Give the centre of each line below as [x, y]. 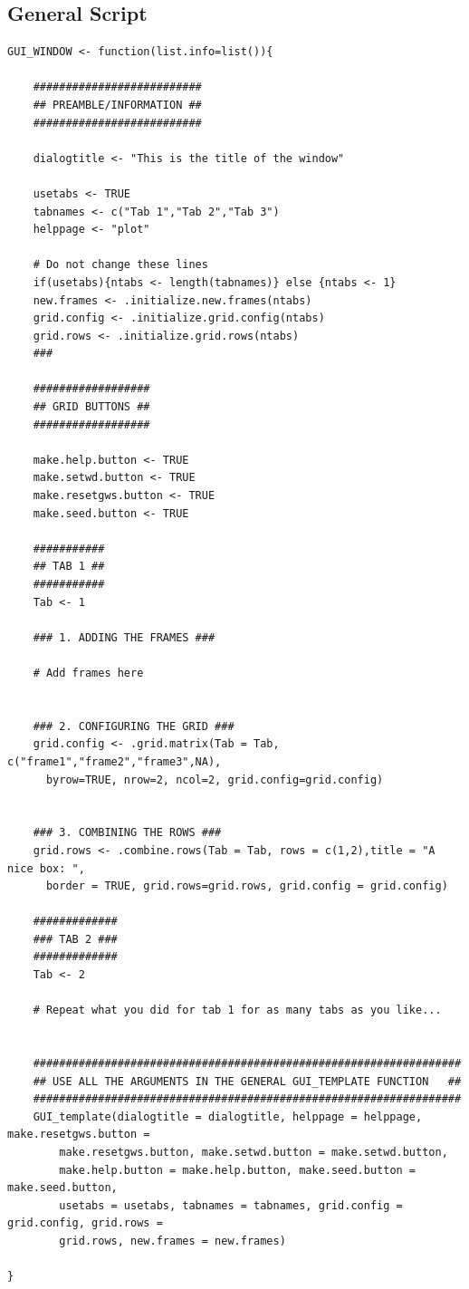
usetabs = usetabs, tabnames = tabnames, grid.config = [231, 1205]
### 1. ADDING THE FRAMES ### [124, 637]
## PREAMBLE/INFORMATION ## [117, 105]
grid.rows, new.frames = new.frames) [172, 1241]
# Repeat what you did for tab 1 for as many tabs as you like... [237, 1010]
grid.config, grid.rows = [85, 1223]
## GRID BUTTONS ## [91, 407]
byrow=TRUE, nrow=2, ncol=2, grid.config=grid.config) [215, 779]
